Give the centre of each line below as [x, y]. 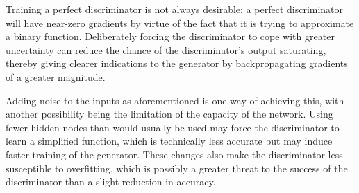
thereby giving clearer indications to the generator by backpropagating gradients [177, 63]
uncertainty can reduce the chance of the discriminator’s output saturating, [166, 49]
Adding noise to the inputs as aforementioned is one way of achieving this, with [175, 100]
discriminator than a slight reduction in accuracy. [111, 182]
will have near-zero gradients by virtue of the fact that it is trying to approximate [180, 22]
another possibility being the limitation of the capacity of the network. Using [169, 114]
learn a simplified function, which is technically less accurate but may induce [169, 141]
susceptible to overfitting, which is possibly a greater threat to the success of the [177, 168]
